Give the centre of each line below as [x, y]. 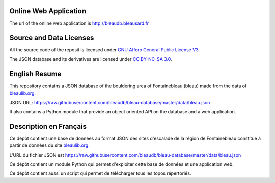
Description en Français [48, 126]
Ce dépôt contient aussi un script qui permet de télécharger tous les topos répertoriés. [100, 173]
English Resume [35, 74]
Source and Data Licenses [52, 38]
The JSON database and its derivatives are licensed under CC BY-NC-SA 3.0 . [91, 59]
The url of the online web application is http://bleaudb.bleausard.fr [79, 23]
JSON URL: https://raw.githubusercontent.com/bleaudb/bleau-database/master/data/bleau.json [110, 102]
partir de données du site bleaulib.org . [50, 145]
